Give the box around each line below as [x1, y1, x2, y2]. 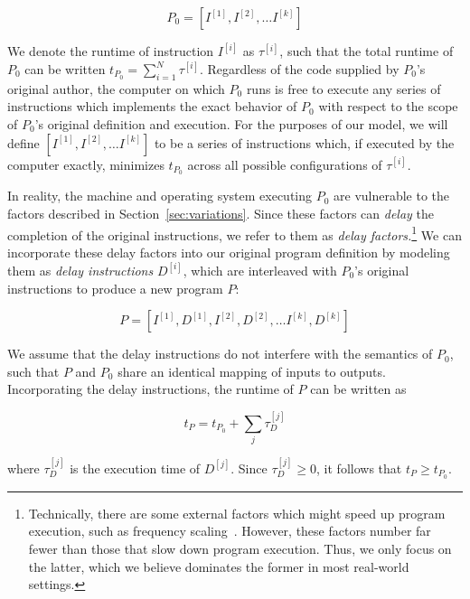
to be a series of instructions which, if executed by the [154, 133, 455, 152]
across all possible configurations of [187, 154, 382, 173]
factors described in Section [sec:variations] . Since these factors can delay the [7, 204, 434, 223]
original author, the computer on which [7, 79, 225, 98]
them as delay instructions [7, 260, 154, 279]
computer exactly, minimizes [7, 154, 164, 173]
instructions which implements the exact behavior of [7, 97, 297, 116]
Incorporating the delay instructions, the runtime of [7, 379, 294, 398]
